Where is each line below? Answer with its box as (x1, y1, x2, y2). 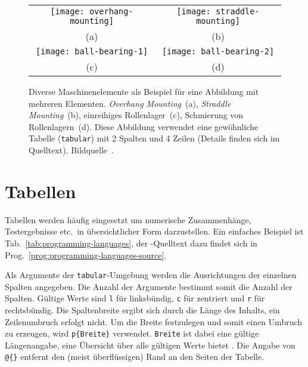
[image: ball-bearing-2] (161, 47, 275, 56)
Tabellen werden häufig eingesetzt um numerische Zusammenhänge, (5, 213, 251, 226)
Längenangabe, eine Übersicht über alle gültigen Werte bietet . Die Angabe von (5, 338, 295, 351)
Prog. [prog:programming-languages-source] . (5, 248, 167, 261)
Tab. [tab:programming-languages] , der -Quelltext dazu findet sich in (5, 236, 257, 249)
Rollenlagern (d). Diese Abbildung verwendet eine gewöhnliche (29, 120, 259, 132)
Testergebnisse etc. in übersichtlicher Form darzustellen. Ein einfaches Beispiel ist (5, 225, 304, 238)
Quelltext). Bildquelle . (29, 144, 114, 156)
